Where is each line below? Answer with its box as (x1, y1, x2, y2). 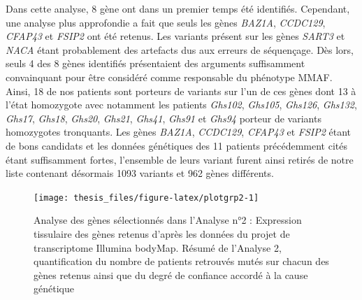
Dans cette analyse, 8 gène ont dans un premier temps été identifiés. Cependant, (6, 1, 350, 15)
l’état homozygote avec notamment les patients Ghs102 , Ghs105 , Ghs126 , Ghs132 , (6, 97, 357, 112)
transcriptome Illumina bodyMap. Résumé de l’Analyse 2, (34, 240, 282, 255)
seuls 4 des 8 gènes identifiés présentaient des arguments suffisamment (6, 56, 305, 71)
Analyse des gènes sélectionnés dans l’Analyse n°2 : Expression (34, 213, 302, 227)
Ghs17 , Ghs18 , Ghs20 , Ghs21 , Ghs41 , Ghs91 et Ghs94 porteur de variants (6, 110, 321, 125)
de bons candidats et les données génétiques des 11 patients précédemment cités (6, 138, 348, 152)
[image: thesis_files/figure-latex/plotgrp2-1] (34, 192, 259, 203)
